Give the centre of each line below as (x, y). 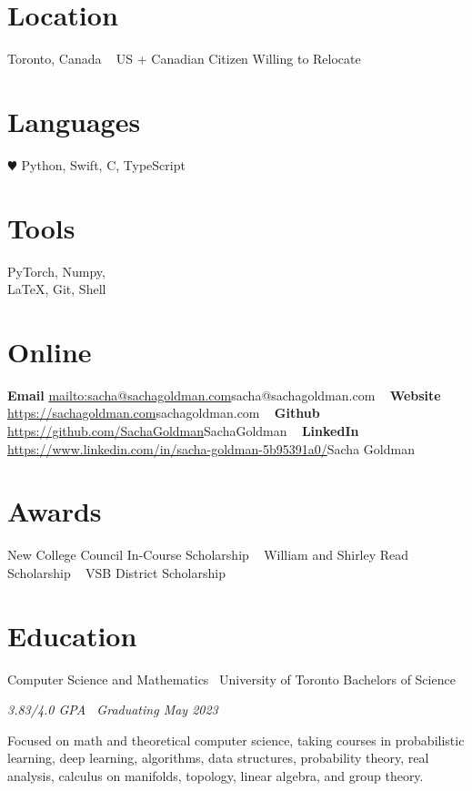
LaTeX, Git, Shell (57, 289)
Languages (74, 121)
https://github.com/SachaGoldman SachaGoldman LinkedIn (183, 431)
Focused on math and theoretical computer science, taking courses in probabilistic (236, 740)
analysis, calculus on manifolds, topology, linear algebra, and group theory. (216, 776)
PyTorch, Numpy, (56, 271)
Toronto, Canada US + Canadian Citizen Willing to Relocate (184, 59)
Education (72, 635)
